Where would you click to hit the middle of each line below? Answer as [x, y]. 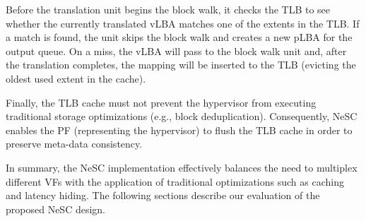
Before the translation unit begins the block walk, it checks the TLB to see [168, 9]
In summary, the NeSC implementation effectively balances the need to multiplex [182, 167]
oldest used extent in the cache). [76, 78]
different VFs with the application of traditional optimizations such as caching [175, 181]
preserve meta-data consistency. [74, 144]
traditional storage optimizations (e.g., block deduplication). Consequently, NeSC [182, 116]
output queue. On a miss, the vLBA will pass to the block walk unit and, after [176, 50]
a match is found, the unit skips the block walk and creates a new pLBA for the [179, 37]
